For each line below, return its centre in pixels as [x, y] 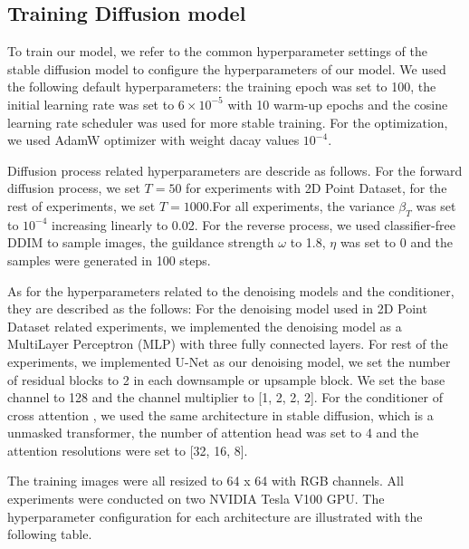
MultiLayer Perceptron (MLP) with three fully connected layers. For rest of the [228, 344]
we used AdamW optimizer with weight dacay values [153, 140]
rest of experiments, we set [81, 205]
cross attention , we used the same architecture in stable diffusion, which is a [220, 414]
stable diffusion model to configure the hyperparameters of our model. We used [227, 68]
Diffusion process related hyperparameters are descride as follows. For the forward [235, 170]
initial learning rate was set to [91, 104]
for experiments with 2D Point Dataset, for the [316, 188]
